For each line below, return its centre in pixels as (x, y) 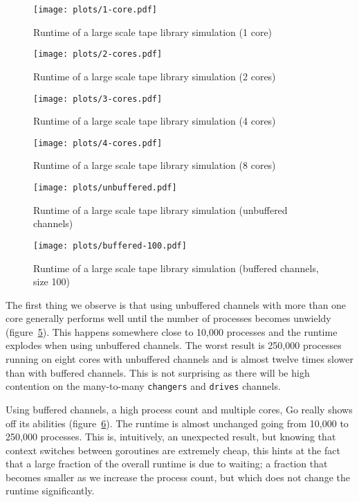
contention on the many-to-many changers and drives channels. (143, 386)
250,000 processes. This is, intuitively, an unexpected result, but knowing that (171, 437)
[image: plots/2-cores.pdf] (98, 54)
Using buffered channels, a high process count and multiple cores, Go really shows (179, 409)
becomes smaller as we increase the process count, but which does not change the (178, 477)
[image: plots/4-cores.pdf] (98, 143)
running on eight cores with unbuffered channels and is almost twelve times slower (180, 359)
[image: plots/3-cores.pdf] (98, 99)
